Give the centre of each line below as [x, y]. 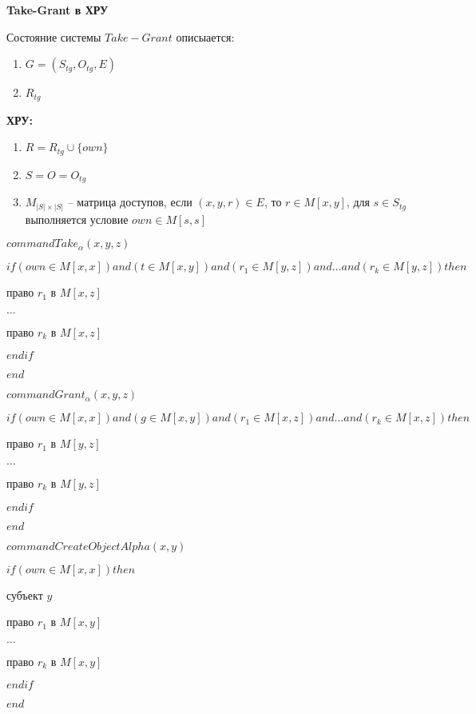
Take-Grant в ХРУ [58, 10]
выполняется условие [77, 219]
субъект [25, 594]
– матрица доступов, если [130, 202]
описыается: [205, 36]
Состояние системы [54, 36]
